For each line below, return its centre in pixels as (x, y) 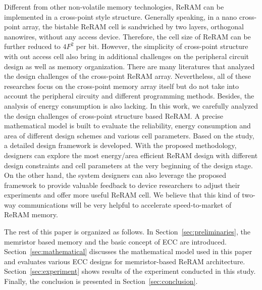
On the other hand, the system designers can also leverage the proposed (115, 175)
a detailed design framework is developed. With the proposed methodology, (120, 145)
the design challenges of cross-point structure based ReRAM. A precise (114, 115)
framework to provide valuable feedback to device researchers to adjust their (122, 185)
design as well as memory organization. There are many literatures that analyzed (129, 66)
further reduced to (32, 46)
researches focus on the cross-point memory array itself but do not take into (121, 86)
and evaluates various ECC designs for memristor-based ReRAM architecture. (125, 261)
